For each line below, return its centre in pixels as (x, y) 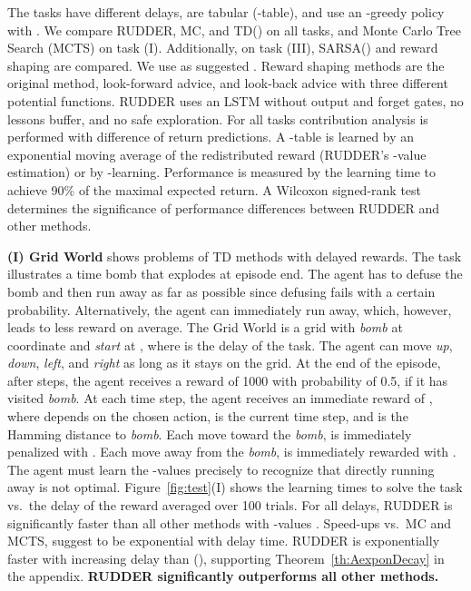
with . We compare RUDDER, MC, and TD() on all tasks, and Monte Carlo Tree (234, 30)
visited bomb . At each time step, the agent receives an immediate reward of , (220, 398)
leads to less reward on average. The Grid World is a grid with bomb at (205, 327)
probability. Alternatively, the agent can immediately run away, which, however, (230, 309)
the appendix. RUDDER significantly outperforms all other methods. (223, 576)
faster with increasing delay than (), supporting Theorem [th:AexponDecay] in (226, 558)
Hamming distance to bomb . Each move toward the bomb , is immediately (210, 433)
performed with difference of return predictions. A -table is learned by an (211, 137)
